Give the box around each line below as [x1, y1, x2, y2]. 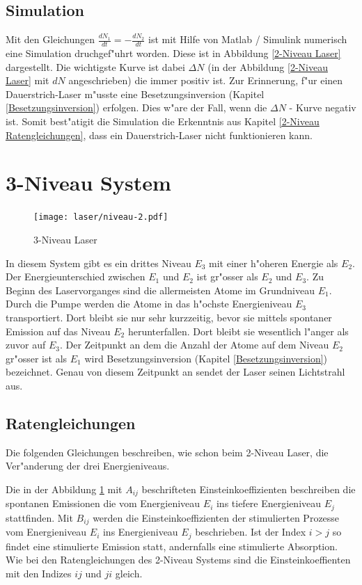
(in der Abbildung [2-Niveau [207, 59, 328, 74]
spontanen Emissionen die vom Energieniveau [6, 496, 200, 511]
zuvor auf [6, 337, 46, 352]
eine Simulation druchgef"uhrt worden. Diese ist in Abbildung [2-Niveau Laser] [6, 46, 341, 61]
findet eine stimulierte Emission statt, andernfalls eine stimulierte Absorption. [6, 538, 338, 553]
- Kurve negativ [289, 100, 356, 115]
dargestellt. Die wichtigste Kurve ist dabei [6, 59, 185, 74]
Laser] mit [6, 73, 49, 88]
